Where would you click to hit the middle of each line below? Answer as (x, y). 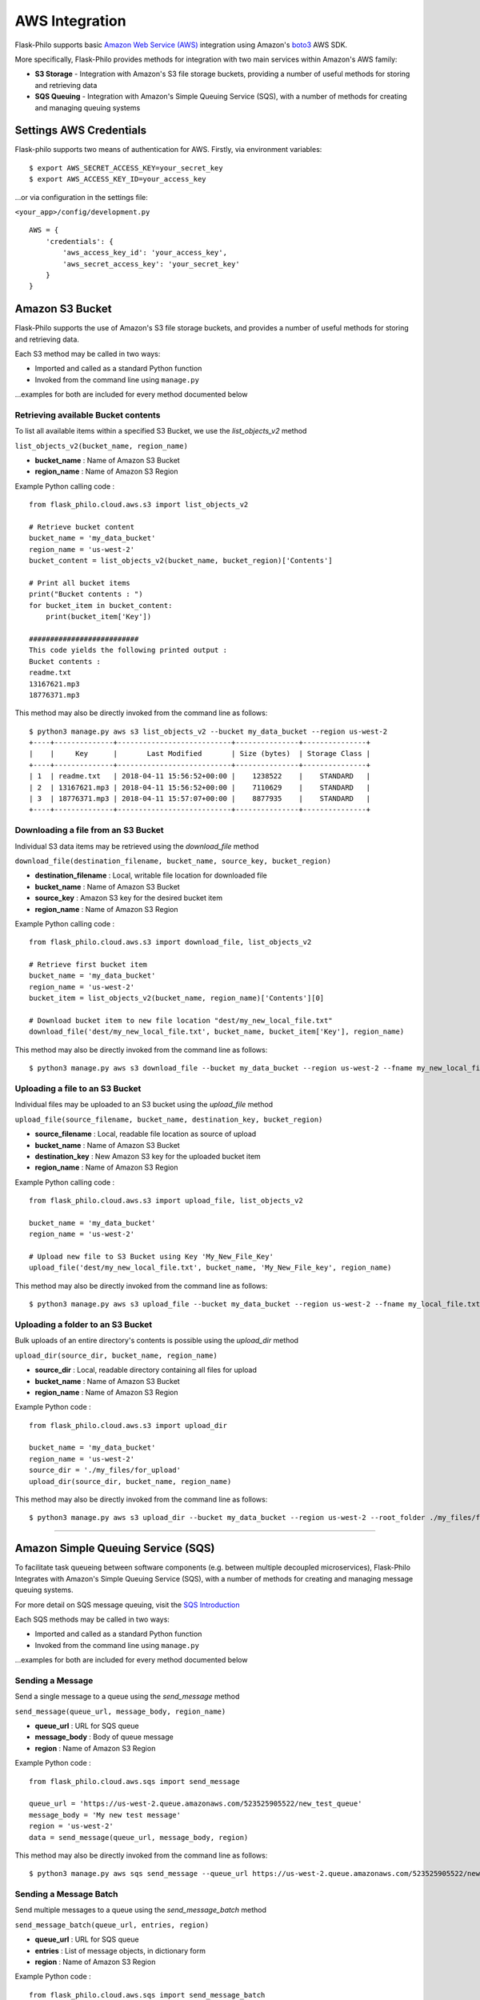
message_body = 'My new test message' (105, 1815)
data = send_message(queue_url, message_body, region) (139, 1837)
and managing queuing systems (88, 107)
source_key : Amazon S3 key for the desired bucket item (129, 898)
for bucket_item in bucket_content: (101, 605)
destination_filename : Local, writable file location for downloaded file (151, 875)
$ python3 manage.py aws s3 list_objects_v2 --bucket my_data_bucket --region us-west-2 (208, 731)
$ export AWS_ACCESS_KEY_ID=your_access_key (118, 179)
